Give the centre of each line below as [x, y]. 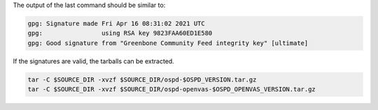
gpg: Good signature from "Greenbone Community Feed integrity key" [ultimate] [168, 43]
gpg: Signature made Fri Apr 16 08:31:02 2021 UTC [117, 23]
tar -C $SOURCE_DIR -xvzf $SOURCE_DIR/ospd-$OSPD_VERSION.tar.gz [142, 79]
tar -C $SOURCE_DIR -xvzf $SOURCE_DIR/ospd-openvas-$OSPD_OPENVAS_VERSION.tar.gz [172, 89]
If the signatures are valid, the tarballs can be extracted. [93, 61]
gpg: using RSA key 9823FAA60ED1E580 [120, 33]
